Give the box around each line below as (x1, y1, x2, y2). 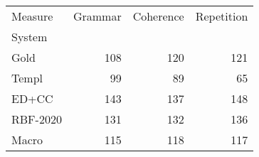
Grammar (73, 8, 122, 24)
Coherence (132, 8, 184, 24)
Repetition (195, 8, 248, 24)
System (11, 28, 48, 45)
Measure (11, 8, 53, 24)
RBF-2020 (11, 111, 62, 127)
